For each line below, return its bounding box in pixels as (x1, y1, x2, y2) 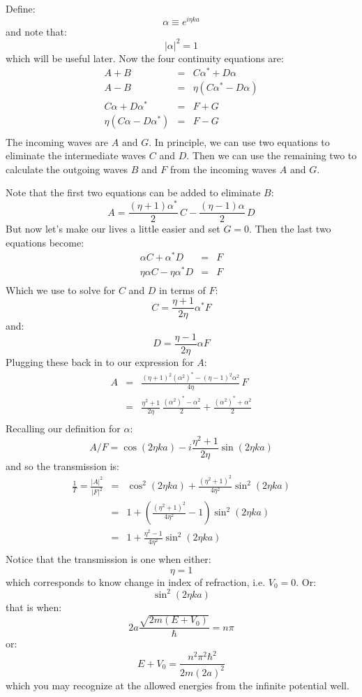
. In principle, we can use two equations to (149, 134, 330, 149)
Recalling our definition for (6, 421, 121, 436)
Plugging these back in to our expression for (6, 354, 194, 369)
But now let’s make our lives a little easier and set (6, 221, 220, 236)
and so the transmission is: (6, 458, 119, 473)
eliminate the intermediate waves (6, 148, 146, 163)
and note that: (6, 24, 67, 38)
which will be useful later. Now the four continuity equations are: (6, 50, 284, 65)
